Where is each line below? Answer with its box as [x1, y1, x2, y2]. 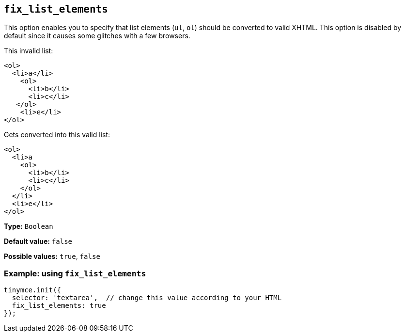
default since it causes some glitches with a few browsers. [4, 32, 190, 40]
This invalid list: [4, 47, 53, 55]
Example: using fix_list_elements [4, 268, 146, 278]
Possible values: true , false [4, 252, 100, 261]
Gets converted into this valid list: [4, 130, 110, 139]
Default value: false [4, 237, 73, 246]
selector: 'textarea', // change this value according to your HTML [12, 294, 282, 302]
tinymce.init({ [4, 286, 62, 294]
